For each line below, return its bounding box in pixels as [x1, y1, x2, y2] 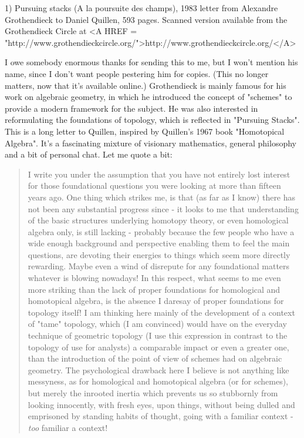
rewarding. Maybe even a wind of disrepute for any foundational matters [28, 260, 290, 272]
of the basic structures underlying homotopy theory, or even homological [28, 214, 289, 226]
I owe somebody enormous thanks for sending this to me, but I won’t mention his [5, 56, 298, 68]
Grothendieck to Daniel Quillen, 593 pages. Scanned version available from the [5, 13, 288, 25]
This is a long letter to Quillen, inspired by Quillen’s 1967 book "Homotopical [5, 125, 285, 137]
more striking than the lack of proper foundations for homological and [28, 283, 281, 295]
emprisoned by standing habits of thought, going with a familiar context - [28, 410, 293, 422]
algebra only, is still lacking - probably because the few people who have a [28, 225, 295, 238]
